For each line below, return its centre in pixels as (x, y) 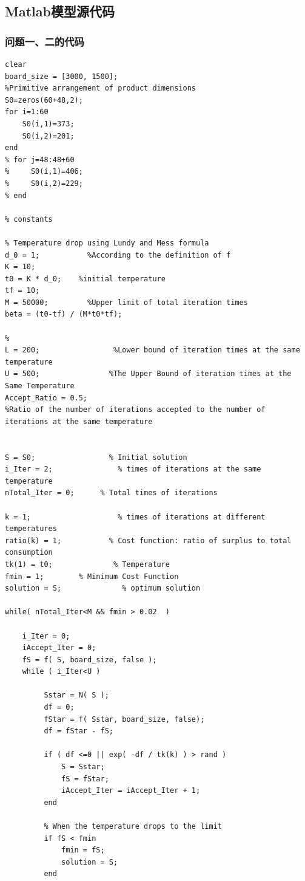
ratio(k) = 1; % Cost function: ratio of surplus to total (148, 540)
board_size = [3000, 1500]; (62, 76)
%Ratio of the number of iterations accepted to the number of (135, 410)
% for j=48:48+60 (40, 159)
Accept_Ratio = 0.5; (46, 398)
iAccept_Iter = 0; (59, 648)
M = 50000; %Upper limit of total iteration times (126, 302)
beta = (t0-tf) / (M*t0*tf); (64, 314)
